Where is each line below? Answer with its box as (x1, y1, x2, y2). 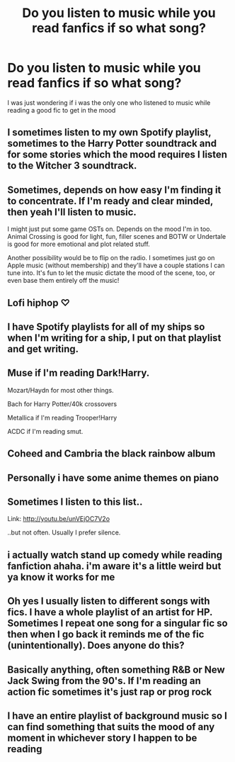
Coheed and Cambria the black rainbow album (7, 448, 216, 460)
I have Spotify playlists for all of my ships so (7, 320, 205, 332)
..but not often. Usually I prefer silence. (7, 528, 121, 537)
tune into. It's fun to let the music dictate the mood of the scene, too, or (7, 269, 216, 277)
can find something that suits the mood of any (7, 721, 215, 733)
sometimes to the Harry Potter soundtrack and (7, 138, 217, 150)
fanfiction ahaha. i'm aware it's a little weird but (7, 560, 222, 572)
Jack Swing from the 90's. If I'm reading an (7, 675, 201, 687)
